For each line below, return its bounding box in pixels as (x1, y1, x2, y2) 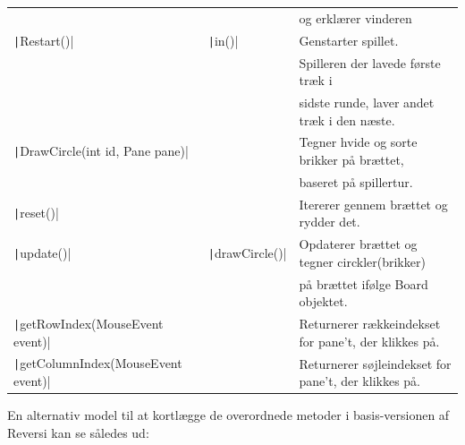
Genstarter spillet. (299, 30, 399, 49)
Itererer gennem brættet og (299, 194, 448, 213)
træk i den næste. (299, 110, 395, 129)
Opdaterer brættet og (299, 235, 418, 253)
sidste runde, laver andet (299, 92, 435, 111)
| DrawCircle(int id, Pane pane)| (13, 141, 189, 160)
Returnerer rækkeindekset (299, 314, 441, 332)
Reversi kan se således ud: (7, 423, 149, 441)
